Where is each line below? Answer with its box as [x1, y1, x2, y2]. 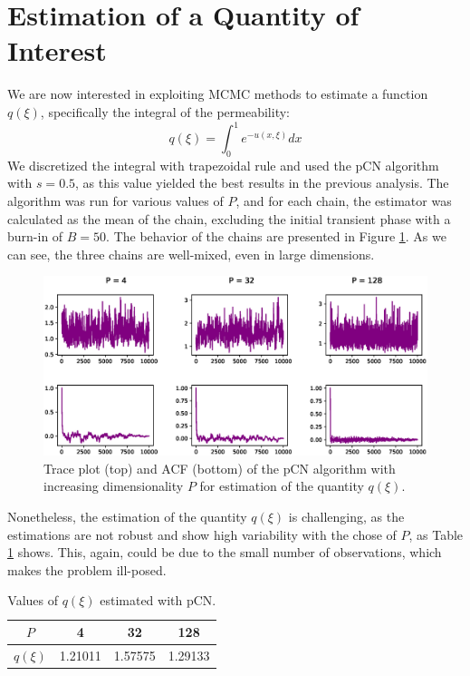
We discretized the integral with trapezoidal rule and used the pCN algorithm [7, 155, 439, 174]
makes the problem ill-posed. [7, 560, 167, 579]
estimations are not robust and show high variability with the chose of [7, 524, 397, 544]
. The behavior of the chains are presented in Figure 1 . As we [106, 227, 446, 246]
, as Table [408, 524, 464, 544]
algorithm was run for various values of [7, 191, 224, 210]
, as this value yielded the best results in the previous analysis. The [75, 173, 449, 192]
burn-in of [7, 227, 63, 246]
